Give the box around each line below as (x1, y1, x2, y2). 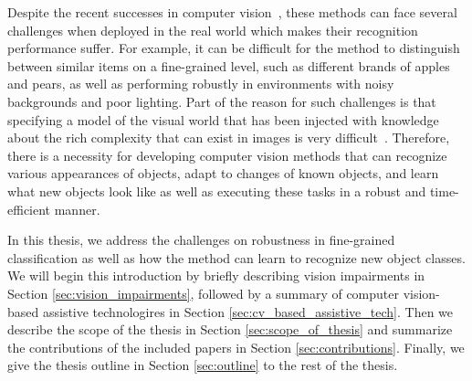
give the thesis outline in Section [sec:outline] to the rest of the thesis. (7, 355, 398, 375)
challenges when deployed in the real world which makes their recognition (7, 20, 418, 39)
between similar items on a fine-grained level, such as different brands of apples (7, 56, 450, 75)
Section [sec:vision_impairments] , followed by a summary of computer (7, 283, 399, 302)
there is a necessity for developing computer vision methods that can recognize (7, 145, 447, 164)
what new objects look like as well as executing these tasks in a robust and (7, 181, 426, 200)
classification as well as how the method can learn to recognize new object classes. (7, 248, 466, 267)
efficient (7, 199, 51, 218)
